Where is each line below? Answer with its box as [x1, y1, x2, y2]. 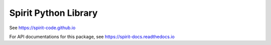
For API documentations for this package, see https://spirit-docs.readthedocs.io [9, 34, 175, 40]
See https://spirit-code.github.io [9, 25, 76, 31]
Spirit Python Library [9, 7, 98, 18]
